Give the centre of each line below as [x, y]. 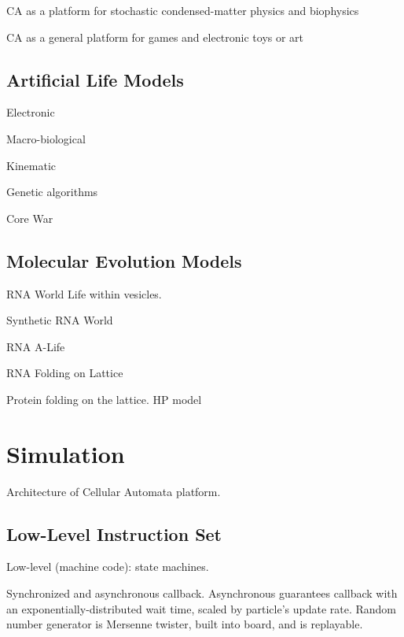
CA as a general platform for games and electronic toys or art [155, 37]
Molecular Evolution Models [124, 260]
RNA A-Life [36, 346]
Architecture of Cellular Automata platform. [114, 491]
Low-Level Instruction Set [114, 533]
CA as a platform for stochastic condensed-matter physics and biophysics [183, 10]
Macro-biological [46, 138]
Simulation [66, 453]
